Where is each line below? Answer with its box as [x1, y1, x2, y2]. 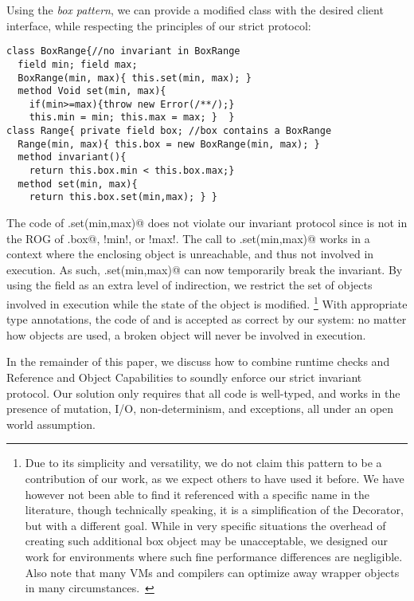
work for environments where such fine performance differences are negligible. [25, 548, 403, 564]
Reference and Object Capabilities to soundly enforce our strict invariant [6, 369, 362, 386]
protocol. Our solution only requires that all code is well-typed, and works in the [6, 384, 400, 401]
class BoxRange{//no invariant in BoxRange [6, 45, 240, 57]
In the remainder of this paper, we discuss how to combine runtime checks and [6, 353, 390, 370]
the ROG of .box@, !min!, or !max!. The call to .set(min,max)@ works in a [6, 230, 370, 246]
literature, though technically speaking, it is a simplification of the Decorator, [25, 501, 404, 518]
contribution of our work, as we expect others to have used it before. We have [25, 470, 404, 487]
